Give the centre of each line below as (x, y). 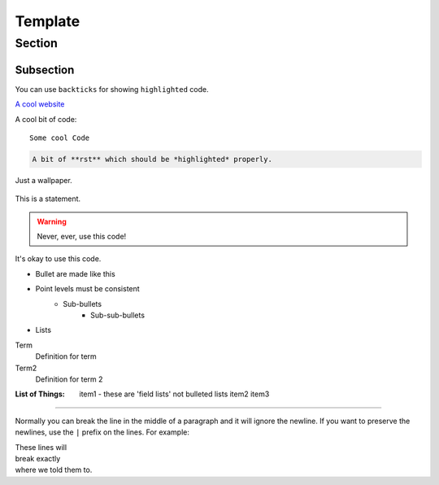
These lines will (41, 447)
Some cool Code (60, 138)
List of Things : (40, 394)
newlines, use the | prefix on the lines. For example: (102, 432)
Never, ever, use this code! (82, 237)
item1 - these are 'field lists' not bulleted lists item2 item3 (174, 394)
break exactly (38, 458)
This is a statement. (48, 199)
